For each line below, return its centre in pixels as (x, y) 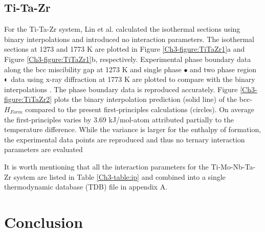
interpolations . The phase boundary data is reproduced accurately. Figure (121, 89)
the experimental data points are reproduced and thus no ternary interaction (125, 139)
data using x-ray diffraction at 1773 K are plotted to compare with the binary (133, 79)
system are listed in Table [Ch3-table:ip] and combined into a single (119, 176)
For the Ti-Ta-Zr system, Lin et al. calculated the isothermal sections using (122, 29)
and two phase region (223, 69)
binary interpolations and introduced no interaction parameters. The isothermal (129, 39)
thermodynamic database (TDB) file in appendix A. (86, 187)
